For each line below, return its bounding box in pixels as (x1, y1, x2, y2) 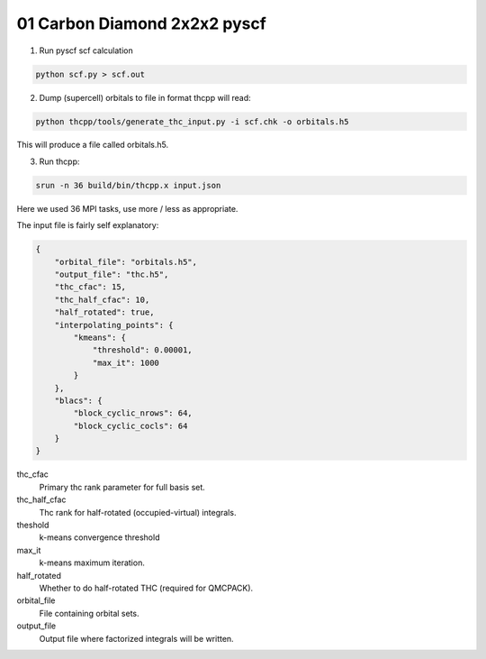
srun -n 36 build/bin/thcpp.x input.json (35, 180, 221, 190)
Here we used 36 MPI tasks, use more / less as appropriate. (16, 203, 238, 214)
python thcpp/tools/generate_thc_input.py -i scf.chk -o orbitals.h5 (35, 116, 349, 126)
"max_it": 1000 (92, 357, 159, 368)
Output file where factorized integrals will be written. (39, 633, 234, 644)
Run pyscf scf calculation (39, 45, 134, 56)
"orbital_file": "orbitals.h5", (54, 257, 198, 267)
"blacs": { (54, 395, 103, 406)
